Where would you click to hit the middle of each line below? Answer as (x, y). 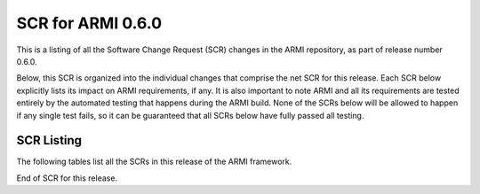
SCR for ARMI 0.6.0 (89, 23)
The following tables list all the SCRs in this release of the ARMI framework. (154, 162)
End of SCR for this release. (67, 178)
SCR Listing (49, 140)
